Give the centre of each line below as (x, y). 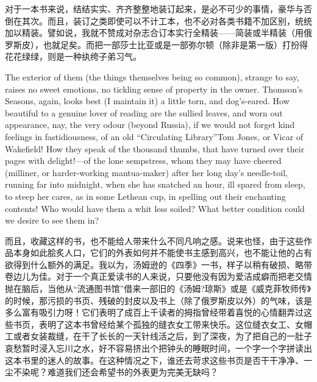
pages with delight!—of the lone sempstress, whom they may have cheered (143, 161)
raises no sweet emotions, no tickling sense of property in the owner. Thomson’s (154, 89)
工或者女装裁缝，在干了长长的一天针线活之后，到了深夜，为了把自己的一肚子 (158, 336)
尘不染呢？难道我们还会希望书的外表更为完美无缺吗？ (112, 372)
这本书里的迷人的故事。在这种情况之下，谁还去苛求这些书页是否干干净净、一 (158, 360)
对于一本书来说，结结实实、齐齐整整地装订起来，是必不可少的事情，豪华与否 (158, 9)
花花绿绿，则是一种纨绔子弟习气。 (73, 56)
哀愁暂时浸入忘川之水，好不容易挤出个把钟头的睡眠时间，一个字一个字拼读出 (158, 348)
